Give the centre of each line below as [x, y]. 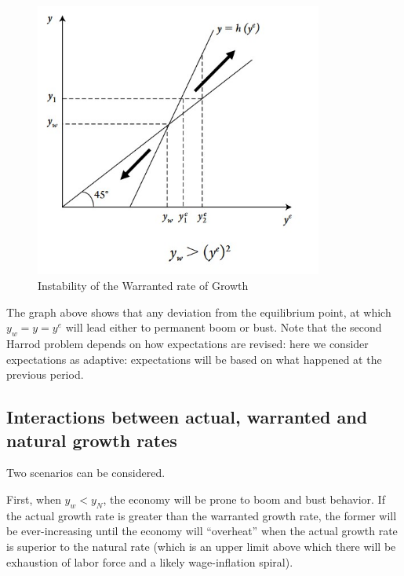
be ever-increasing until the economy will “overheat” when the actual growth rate [202, 531]
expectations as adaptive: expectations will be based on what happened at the [194, 359]
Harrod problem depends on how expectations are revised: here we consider [187, 343]
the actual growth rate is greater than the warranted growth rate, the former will [202, 515]
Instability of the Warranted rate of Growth [143, 285]
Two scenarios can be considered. [86, 473]
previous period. [45, 374]
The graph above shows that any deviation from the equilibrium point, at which [199, 312]
